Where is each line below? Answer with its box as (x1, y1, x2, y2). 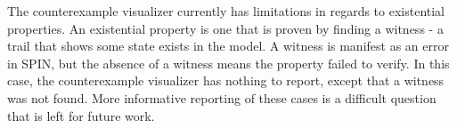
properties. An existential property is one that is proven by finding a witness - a (7, 19, 444, 37)
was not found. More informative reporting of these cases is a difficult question (7, 88, 437, 107)
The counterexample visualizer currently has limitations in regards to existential (7, 2, 445, 20)
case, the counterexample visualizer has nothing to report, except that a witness (7, 71, 445, 90)
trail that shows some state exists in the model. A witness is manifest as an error (7, 36, 449, 55)
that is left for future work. (7, 106, 155, 124)
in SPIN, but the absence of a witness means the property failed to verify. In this (7, 53, 450, 72)
